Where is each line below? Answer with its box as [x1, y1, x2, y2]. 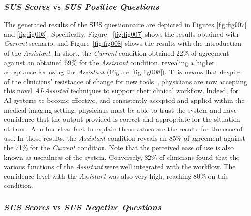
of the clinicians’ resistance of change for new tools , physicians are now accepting [4, 76, 247, 86]
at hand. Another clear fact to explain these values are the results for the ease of [4, 123, 243, 133]
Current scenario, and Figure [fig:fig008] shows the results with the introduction [4, 38, 241, 48]
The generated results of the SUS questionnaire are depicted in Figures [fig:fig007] [4, 19, 247, 29]
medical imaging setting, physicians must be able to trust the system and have [4, 104, 237, 115]
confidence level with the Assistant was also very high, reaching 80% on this [4, 171, 229, 181]
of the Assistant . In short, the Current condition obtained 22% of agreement [4, 48, 229, 58]
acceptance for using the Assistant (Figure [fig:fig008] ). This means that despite [4, 67, 241, 77]
